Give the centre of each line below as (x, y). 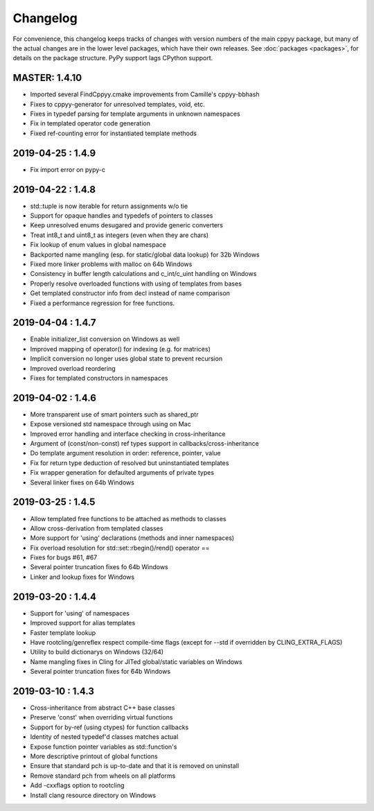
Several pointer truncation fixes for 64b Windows (100, 672)
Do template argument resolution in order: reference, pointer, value (125, 453)
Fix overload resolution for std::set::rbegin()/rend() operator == (120, 548)
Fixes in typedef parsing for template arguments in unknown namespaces (135, 114)
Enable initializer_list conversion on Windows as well (105, 339)
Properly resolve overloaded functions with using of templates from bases (136, 284)
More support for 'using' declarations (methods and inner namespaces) (132, 538)
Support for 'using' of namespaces (80, 613)
